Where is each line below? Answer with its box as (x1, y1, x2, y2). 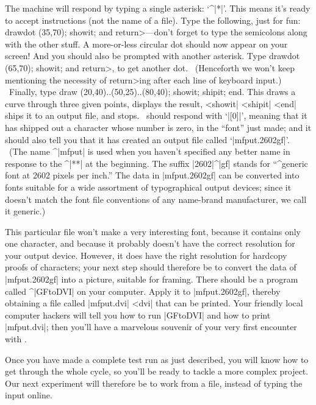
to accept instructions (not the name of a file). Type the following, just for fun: (5, 13, 301, 26)
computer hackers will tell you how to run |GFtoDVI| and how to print (5, 308, 271, 321)
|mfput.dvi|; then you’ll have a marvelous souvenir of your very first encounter (5, 320, 297, 333)
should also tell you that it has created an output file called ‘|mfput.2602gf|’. (5, 133, 290, 146)
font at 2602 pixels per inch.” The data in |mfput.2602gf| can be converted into (5, 169, 300, 181)
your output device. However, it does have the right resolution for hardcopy (5, 248, 287, 261)
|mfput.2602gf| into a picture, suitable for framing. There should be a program (5, 273, 298, 286)
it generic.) (5, 205, 46, 217)
